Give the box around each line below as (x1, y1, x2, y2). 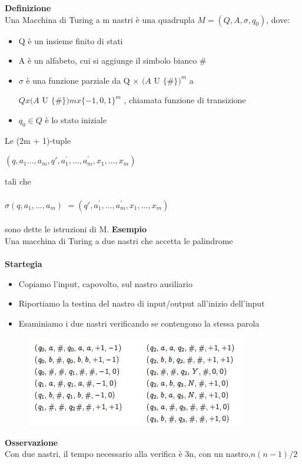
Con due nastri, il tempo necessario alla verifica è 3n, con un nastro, (5, 447, 251, 460)
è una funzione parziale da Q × (26, 74, 140, 86)
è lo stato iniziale (45, 113, 107, 126)
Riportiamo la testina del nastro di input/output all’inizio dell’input (18, 297, 265, 310)
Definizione (5, 2, 51, 14)
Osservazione (5, 436, 58, 448)
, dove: (266, 13, 290, 25)
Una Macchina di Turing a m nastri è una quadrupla (5, 13, 195, 25)
